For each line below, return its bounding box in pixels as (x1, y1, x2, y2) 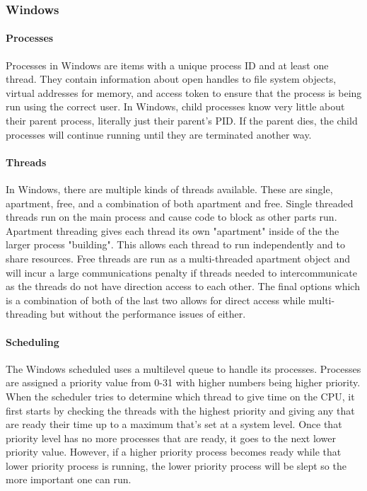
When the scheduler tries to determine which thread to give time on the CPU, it (6, 388, 355, 403)
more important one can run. (6, 472, 132, 487)
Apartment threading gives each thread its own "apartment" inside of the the (6, 223, 339, 238)
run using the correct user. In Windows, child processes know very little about (6, 99, 345, 114)
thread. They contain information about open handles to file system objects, (6, 71, 337, 86)
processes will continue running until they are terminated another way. (6, 127, 312, 141)
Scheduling (6, 334, 59, 349)
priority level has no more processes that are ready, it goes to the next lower (6, 430, 336, 445)
